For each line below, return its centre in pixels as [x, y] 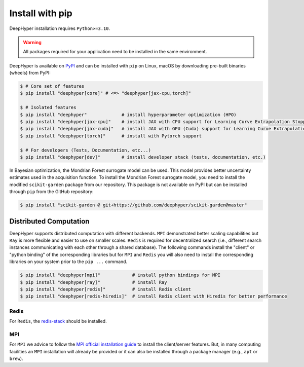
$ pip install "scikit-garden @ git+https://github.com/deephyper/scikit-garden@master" [134, 205]
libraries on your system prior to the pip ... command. [68, 262]
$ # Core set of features [52, 86]
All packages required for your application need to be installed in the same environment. [115, 52]
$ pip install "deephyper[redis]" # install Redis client [106, 289]
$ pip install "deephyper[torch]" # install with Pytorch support [111, 136]
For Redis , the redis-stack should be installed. [58, 321]
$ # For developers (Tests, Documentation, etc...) [86, 150]
